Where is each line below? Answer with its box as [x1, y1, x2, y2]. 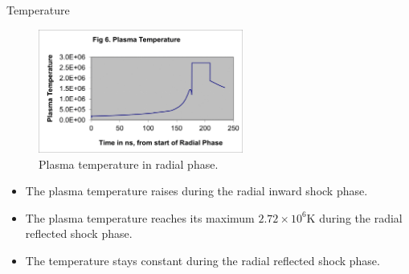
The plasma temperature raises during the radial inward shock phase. [25, 182, 368, 199]
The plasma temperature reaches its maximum [25, 209, 255, 226]
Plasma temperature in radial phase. [39, 155, 219, 172]
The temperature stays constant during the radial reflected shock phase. [25, 252, 380, 269]
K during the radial [306, 209, 403, 226]
